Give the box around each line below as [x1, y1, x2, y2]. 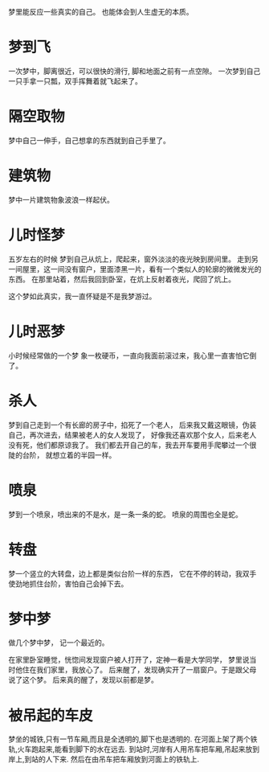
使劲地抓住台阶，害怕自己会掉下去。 [8, 578, 128, 589]
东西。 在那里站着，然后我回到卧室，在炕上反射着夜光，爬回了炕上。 [8, 274, 235, 284]
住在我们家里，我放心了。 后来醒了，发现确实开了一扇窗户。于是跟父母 [22, 665, 257, 675]
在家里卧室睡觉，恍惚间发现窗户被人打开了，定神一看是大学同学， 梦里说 [8, 655, 250, 665]
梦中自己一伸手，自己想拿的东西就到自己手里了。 [8, 135, 170, 145]
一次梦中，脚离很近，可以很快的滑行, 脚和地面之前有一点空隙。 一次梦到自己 [8, 66, 261, 76]
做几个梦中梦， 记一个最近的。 [8, 638, 109, 647]
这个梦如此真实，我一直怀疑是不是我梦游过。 [8, 291, 157, 301]
